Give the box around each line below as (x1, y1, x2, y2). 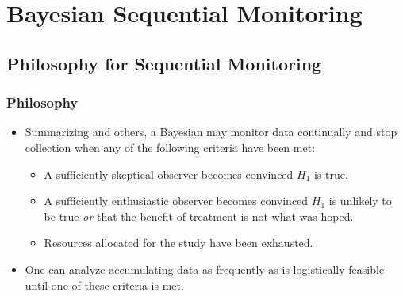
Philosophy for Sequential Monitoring (6, 51, 322, 75)
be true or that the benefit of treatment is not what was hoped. (44, 207, 354, 224)
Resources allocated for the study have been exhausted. (44, 234, 313, 251)
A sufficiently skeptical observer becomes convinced (44, 165, 294, 182)
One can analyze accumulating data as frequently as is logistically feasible (25, 260, 385, 277)
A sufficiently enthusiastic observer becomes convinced (44, 192, 309, 209)
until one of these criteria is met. (25, 276, 184, 293)
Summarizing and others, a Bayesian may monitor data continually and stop (25, 123, 397, 140)
